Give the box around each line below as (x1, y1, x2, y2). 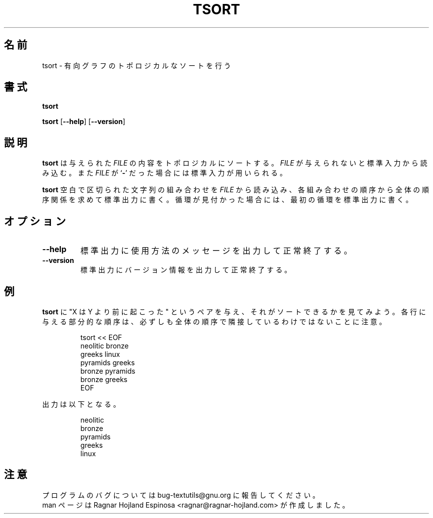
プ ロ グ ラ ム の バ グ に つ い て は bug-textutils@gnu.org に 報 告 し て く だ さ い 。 (42, 490, 320, 499)
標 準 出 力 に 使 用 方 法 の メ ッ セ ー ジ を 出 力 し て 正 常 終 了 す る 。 (80, 246, 352, 256)
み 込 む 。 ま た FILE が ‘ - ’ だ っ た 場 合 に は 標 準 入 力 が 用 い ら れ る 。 (42, 169, 287, 177)
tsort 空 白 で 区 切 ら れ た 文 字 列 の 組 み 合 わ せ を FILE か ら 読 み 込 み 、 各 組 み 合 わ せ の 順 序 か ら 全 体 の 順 (42, 185, 429, 194)
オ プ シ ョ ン (4, 215, 66, 227)
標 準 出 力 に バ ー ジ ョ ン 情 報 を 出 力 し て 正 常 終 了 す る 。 (80, 265, 292, 274)
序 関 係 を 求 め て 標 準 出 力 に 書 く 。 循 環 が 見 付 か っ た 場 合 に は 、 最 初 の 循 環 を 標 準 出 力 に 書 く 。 (42, 195, 413, 204)
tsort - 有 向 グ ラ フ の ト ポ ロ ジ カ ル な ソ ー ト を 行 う (42, 61, 231, 70)
